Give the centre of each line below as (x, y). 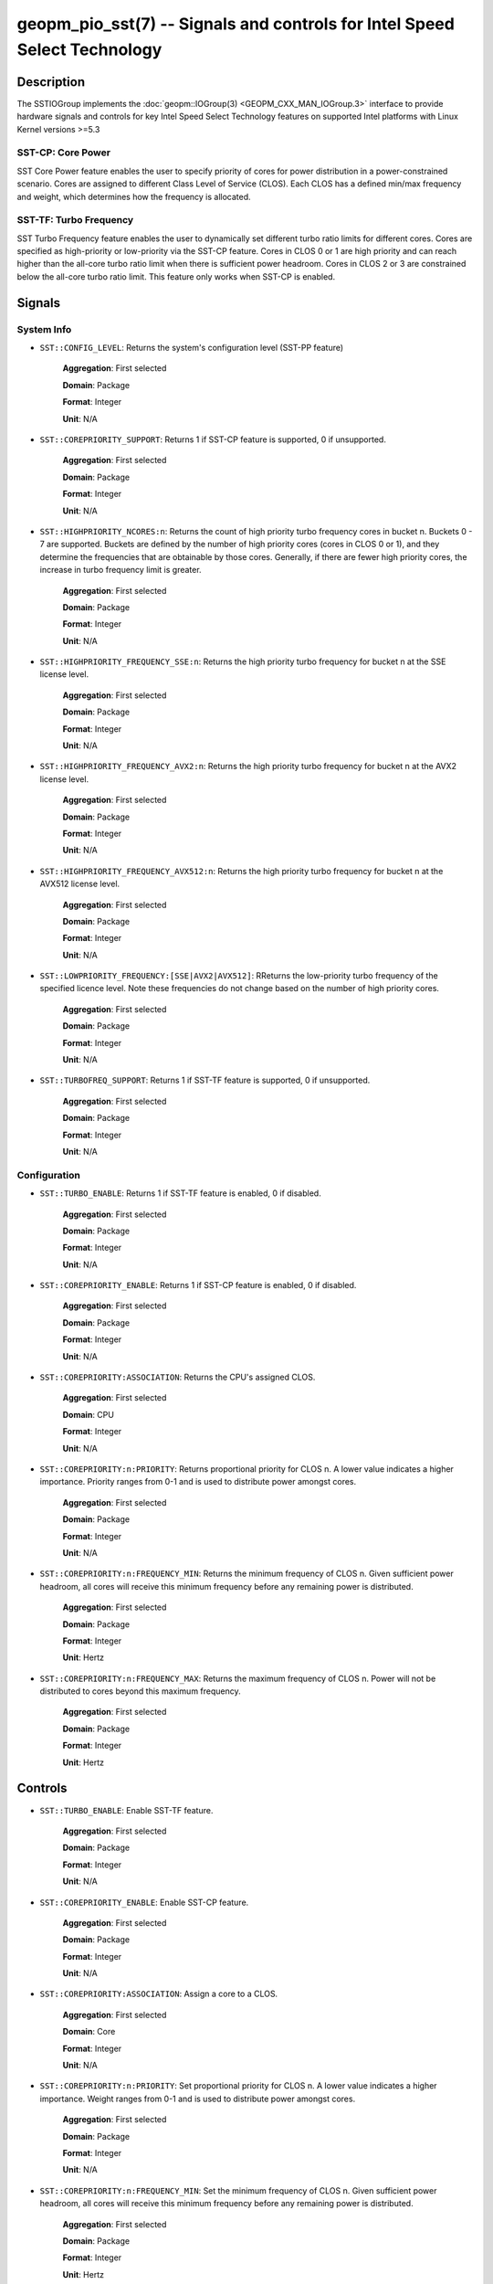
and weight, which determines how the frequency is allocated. (134, 196)
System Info (44, 329)
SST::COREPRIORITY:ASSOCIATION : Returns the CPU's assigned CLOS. (178, 1377)
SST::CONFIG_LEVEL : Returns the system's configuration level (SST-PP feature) (192, 348)
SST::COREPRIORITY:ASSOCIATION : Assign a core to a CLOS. (159, 1994)
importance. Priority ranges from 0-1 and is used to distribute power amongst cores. (198, 1482)
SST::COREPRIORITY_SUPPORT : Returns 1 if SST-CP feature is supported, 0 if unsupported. (213, 439)
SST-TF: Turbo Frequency (75, 220)
